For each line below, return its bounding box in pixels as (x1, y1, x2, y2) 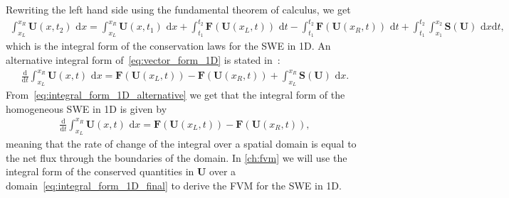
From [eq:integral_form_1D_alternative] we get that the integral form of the (6, 87, 345, 102)
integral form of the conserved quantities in (6, 164, 194, 179)
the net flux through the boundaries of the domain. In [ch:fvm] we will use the (6, 150, 347, 165)
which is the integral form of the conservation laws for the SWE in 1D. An (6, 38, 331, 53)
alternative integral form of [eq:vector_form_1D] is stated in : (6, 52, 280, 67)
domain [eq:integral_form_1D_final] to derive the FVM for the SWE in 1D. (6, 177, 342, 192)
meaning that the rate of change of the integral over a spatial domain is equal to (6, 136, 357, 151)
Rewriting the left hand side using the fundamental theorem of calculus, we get (6, 2, 351, 16)
